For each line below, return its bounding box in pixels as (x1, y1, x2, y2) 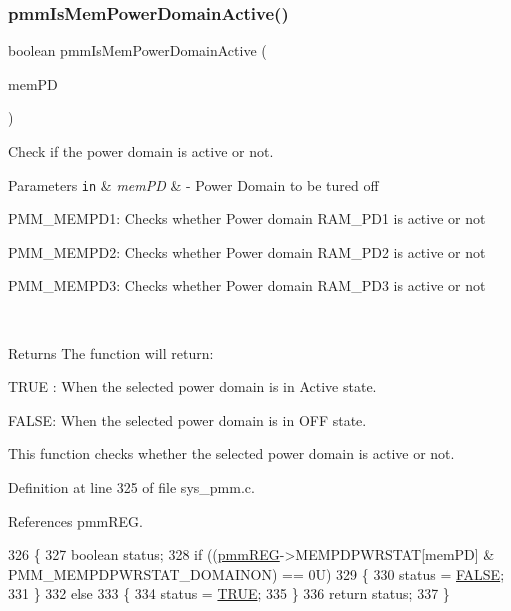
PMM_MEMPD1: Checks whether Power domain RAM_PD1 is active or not (8, 208, 486, 229)
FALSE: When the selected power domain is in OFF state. (8, 409, 367, 430)
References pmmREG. (8, 510, 143, 531)
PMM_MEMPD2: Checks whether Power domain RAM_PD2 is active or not (8, 241, 486, 262)
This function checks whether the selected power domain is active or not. (8, 443, 455, 464)
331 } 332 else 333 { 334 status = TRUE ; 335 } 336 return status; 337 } (8, 583, 450, 604)
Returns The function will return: (8, 342, 214, 363)
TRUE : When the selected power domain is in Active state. (8, 376, 377, 397)
